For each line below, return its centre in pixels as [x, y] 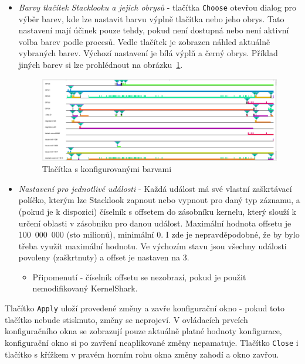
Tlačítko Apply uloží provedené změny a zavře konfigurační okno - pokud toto [145, 308]
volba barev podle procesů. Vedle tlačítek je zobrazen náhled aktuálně [144, 41]
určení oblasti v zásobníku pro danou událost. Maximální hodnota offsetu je [155, 223]
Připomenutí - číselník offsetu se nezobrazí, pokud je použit [139, 277]
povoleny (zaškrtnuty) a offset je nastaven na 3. [104, 257]
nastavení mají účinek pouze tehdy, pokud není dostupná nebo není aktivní [154, 30]
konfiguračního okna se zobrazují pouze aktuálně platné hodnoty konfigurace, [143, 331]
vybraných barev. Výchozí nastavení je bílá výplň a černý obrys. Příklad [148, 53]
